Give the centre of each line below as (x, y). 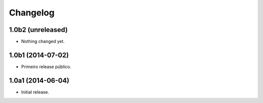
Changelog (32, 13)
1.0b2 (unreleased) (38, 30)
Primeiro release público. (46, 66)
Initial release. (35, 92)
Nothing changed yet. (43, 42)
